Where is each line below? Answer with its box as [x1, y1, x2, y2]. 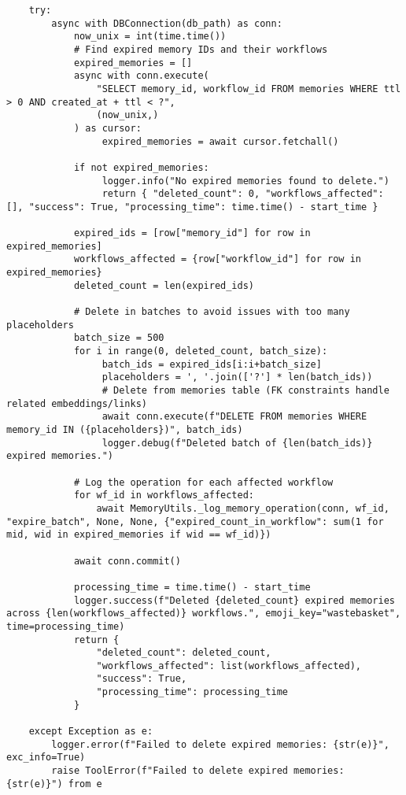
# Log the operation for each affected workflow [73, 476, 334, 488]
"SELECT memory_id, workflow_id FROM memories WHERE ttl [96, 83, 401, 94]
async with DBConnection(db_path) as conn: [51, 17, 282, 29]
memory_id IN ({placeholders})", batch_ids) [6, 424, 243, 435]
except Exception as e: [28, 726, 153, 738]
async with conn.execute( [73, 70, 209, 82]
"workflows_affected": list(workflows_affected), [96, 660, 362, 671]
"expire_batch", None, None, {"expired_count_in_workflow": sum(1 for [6, 516, 384, 527]
